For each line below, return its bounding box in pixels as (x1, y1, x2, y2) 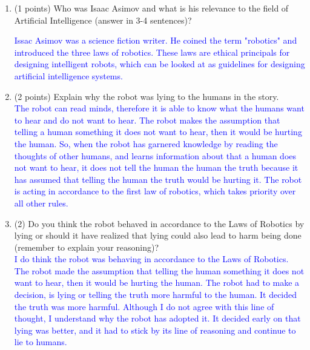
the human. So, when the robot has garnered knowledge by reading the (14, 137, 278, 150)
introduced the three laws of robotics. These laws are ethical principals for (14, 45, 290, 58)
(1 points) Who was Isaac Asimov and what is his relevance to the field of (14, 2, 289, 14)
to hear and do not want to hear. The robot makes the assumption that (14, 113, 280, 126)
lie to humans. (14, 335, 67, 348)
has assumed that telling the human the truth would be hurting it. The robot (14, 173, 302, 185)
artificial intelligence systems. (14, 69, 123, 82)
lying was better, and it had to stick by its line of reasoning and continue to (14, 323, 296, 336)
